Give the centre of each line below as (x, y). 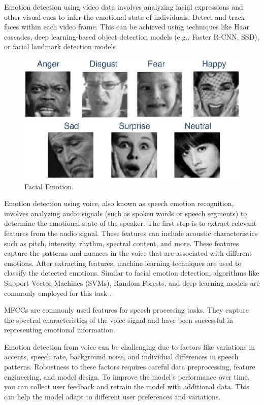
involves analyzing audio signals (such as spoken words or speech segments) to (126, 213)
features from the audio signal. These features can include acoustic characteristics (131, 233)
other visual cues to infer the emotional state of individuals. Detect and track (124, 16)
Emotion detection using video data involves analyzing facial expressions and (124, 7)
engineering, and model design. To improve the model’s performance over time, (127, 376)
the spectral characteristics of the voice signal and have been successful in (119, 319)
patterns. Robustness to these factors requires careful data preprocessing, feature (130, 367)
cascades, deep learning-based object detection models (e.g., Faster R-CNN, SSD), (132, 36)
